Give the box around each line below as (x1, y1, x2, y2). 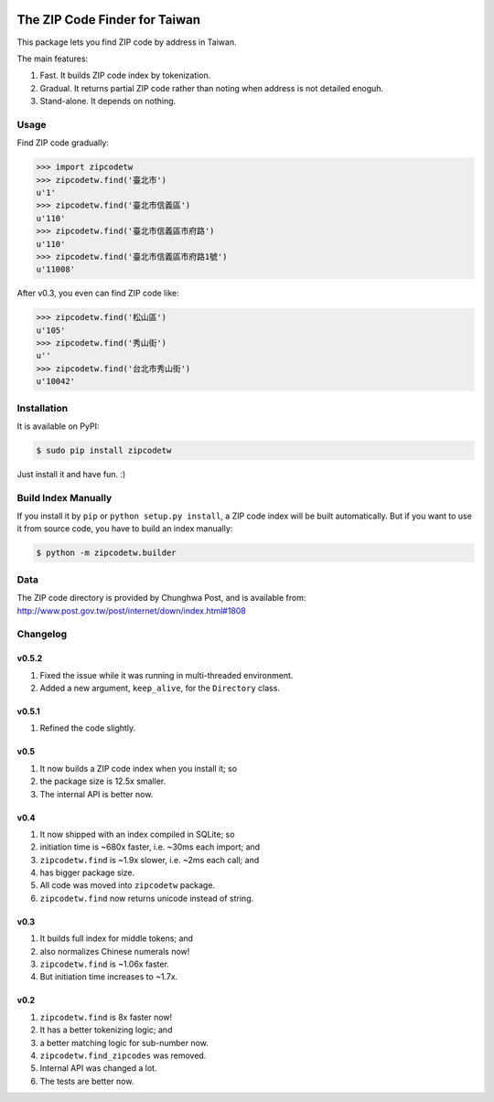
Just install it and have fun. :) (16, 468, 126, 479)
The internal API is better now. (39, 788, 154, 799)
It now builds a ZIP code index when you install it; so (39, 763, 238, 774)
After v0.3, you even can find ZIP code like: (16, 288, 179, 299)
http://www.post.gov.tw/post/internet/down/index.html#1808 (16, 604, 247, 616)
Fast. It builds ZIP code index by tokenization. (39, 70, 211, 81)
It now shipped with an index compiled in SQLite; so (39, 829, 235, 840)
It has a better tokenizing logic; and (39, 1024, 173, 1035)
